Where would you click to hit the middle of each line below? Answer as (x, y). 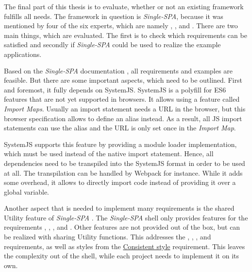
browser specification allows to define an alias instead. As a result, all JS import (123, 118)
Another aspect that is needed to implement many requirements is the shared (119, 208)
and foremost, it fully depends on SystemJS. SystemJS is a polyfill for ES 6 (115, 89)
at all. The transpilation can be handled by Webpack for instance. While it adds (123, 172)
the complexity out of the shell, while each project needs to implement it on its (122, 256)
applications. (23, 54)
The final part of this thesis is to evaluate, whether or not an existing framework (124, 6)
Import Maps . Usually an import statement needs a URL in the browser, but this (125, 108)
